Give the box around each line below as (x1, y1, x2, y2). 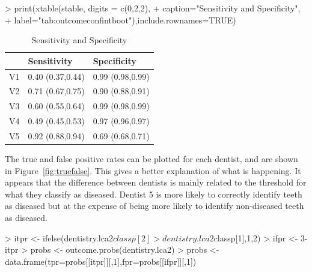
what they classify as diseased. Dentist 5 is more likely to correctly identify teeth (5, 187, 302, 200)
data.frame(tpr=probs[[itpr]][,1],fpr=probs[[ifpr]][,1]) (5, 255, 197, 267)
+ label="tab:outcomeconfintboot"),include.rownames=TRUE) (5, 13, 236, 26)
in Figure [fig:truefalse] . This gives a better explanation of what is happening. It (5, 164, 301, 177)
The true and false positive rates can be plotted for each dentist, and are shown (5, 153, 298, 165)
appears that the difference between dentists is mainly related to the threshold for (5, 176, 307, 189)
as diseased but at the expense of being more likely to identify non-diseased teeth (5, 199, 304, 212)
